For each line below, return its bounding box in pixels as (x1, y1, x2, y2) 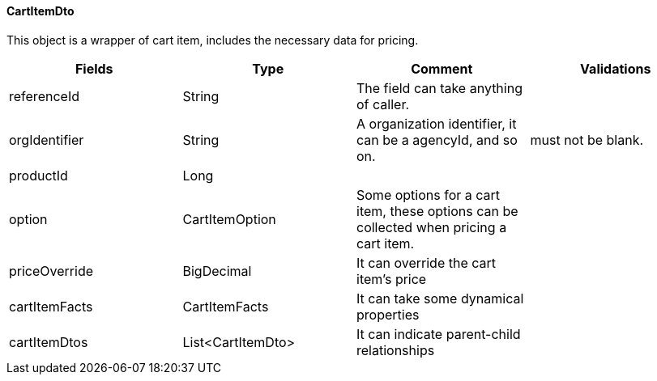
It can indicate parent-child (356, 325, 521, 342)
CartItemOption (182, 210, 276, 227)
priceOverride (9, 262, 94, 279)
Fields (75, 60, 113, 77)
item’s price (356, 270, 427, 287)
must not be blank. (530, 131, 644, 148)
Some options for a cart (356, 186, 501, 203)
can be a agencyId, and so (356, 131, 518, 148)
